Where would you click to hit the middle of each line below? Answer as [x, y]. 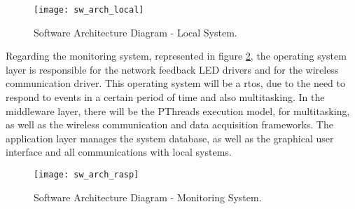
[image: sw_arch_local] [89, 10]
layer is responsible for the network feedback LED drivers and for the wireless [172, 69]
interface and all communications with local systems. [119, 152]
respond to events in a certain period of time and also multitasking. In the [165, 97]
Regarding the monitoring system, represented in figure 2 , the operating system [176, 56]
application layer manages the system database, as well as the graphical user [170, 138]
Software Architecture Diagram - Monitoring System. [148, 197]
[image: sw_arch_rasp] [86, 175]
